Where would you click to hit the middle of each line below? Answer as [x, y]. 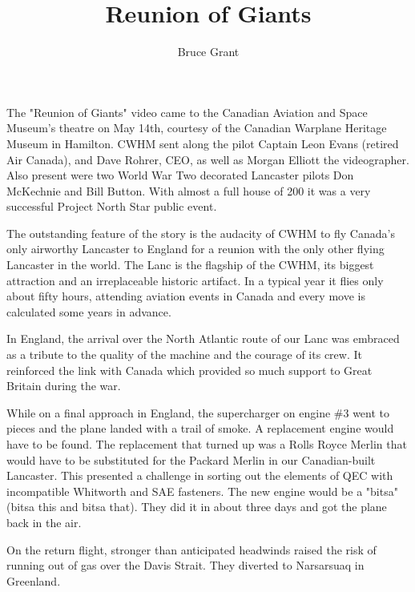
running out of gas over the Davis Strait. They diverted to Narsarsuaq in [185, 565]
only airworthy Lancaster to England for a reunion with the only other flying [195, 249]
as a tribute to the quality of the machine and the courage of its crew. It [184, 354]
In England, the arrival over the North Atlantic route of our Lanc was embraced [203, 338]
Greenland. [34, 580]
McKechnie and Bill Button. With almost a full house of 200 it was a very [189, 190]
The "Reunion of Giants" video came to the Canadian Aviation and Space [187, 112]
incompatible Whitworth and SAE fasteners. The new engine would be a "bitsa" [202, 491]
